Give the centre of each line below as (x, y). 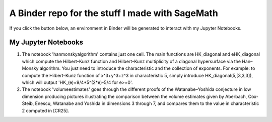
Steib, (28, 103)
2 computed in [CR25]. (46, 110)
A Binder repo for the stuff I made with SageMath (114, 13)
